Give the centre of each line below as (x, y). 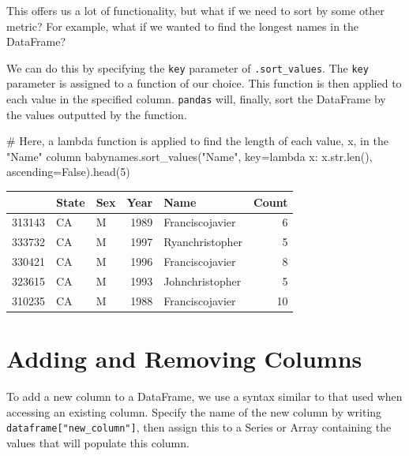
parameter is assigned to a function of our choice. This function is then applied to (204, 83)
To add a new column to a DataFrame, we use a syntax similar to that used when (204, 396)
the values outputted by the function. (97, 114)
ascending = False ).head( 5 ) (68, 172)
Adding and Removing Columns (184, 359)
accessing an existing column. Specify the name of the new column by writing (194, 411)
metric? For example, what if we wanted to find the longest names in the (183, 26)
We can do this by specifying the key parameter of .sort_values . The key (188, 67)
